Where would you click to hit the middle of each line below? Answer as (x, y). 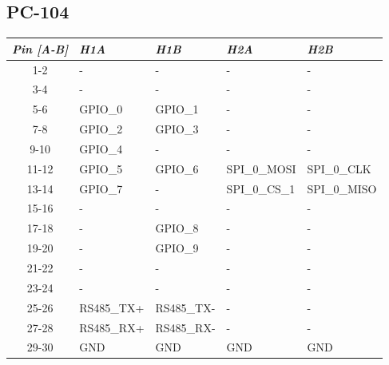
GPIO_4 (101, 148)
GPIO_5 (101, 168)
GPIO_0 (101, 109)
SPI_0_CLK (339, 168)
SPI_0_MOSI (261, 168)
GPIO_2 (101, 129)
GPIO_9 (177, 248)
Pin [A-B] (40, 48)
